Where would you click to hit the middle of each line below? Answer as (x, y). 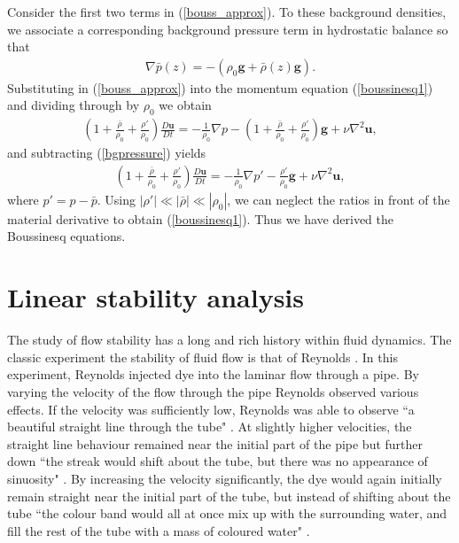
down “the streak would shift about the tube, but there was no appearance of (218, 461)
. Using (117, 199)
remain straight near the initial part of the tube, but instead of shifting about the (229, 496)
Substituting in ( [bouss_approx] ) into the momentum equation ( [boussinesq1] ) (220, 87)
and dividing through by (74, 105)
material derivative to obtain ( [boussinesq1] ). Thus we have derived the (200, 218)
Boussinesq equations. (66, 236)
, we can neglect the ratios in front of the (338, 199)
